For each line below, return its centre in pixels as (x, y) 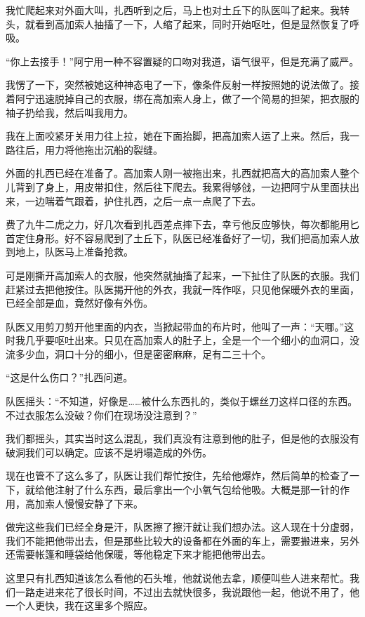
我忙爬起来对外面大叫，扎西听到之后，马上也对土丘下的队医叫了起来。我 (173, 10)
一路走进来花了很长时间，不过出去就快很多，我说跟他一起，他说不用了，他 (187, 591)
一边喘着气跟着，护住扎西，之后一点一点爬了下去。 (143, 200)
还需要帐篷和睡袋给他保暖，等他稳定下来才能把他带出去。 (138, 554)
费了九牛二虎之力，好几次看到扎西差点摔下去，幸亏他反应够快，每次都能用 (178, 224)
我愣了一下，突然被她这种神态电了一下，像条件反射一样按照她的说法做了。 (178, 85)
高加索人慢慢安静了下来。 (84, 503)
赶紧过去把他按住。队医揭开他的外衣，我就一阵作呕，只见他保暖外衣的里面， (182, 289)
